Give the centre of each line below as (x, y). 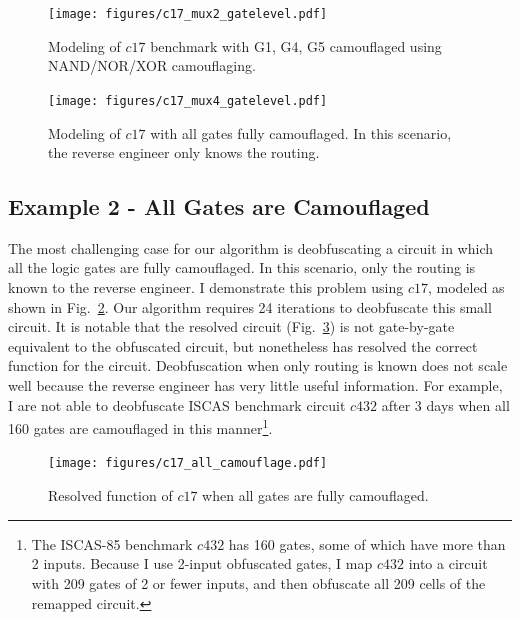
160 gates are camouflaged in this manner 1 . (140, 426)
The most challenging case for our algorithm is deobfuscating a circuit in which (251, 247)
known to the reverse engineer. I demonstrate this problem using (206, 287)
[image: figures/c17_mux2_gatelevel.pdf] (188, 14)
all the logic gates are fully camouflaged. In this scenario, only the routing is (242, 267)
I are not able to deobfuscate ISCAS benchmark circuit (177, 404)
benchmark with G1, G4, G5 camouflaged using (296, 45)
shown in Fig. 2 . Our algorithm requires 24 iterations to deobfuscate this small (250, 306)
